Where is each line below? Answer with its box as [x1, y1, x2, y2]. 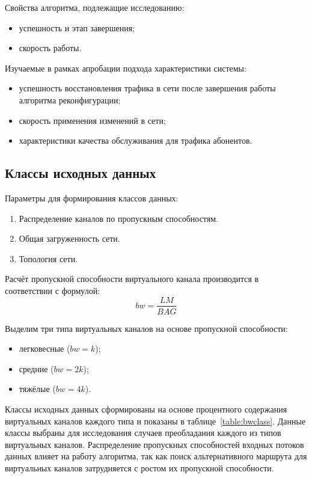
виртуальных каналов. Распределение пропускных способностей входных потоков [5, 438, 304, 450]
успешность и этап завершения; [19, 21, 135, 34]
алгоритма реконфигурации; [19, 93, 121, 106]
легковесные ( [19, 342, 70, 355]
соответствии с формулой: [5, 284, 100, 296]
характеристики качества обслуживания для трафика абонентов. [19, 134, 252, 147]
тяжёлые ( [19, 382, 56, 395]
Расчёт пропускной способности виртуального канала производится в [5, 272, 259, 285]
